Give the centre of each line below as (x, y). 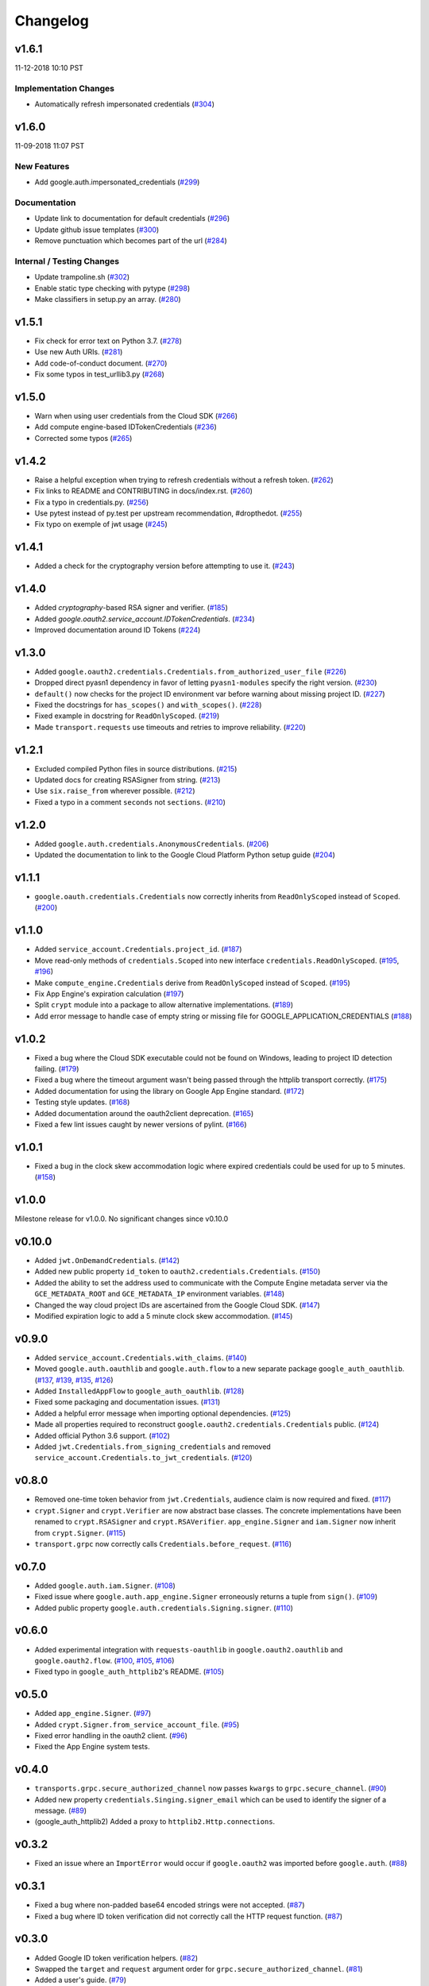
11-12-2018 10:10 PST (49, 68)
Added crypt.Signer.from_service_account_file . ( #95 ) (137, 1725)
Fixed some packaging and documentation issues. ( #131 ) (128, 1402)
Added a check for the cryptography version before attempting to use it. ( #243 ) (165, 566)
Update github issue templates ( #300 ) (97, 230)
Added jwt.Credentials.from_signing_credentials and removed (153, 1447)
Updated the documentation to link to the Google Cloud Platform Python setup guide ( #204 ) (185, 855)
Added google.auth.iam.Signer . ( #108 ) (105, 1586)
